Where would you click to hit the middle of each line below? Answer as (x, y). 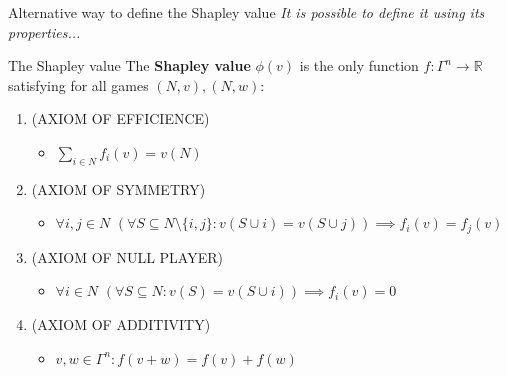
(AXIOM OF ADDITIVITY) (121, 324)
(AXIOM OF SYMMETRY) (118, 188)
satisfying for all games (78, 84)
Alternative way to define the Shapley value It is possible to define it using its (246, 12)
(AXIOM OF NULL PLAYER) (127, 256)
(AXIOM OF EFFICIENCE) (120, 118)
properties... (44, 31)
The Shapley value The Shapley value (129, 65)
